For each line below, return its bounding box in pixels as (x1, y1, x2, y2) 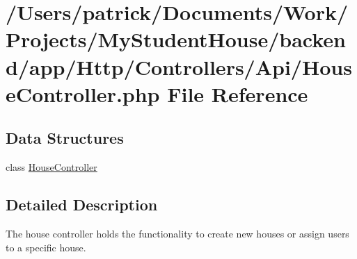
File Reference (167, 79, 308, 108)
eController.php (6, 79, 160, 108)
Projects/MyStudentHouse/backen (6, 25, 346, 53)
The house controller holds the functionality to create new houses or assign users (6, 226, 349, 240)
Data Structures (6, 127, 124, 149)
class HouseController (6, 160, 97, 174)
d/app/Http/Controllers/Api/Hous (6, 52, 352, 81)
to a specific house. (6, 240, 86, 254)
